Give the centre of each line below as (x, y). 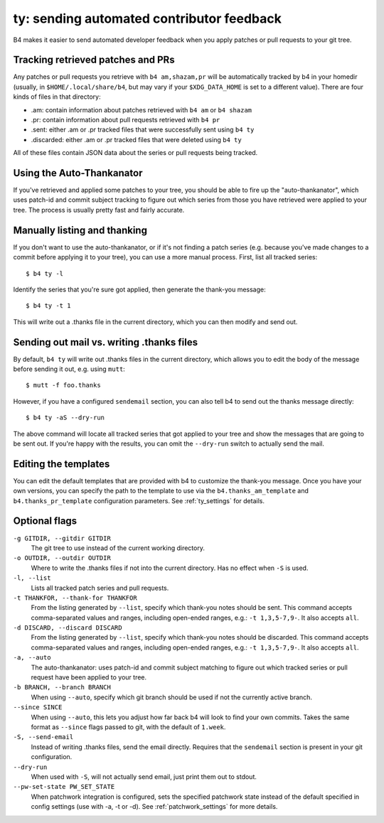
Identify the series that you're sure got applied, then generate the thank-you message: (139, 289)
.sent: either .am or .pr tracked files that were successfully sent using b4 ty (143, 130)
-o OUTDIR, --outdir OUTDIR (62, 558)
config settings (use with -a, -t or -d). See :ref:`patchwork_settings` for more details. (154, 807)
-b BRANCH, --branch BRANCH (62, 687)
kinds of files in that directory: (57, 97)
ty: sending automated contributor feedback (148, 18)
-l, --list (32, 578)
